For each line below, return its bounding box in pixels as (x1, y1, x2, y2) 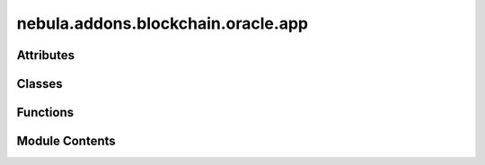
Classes (16, 76, 63, 91)
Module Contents (16, 134, 116, 149)
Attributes (16, 48, 75, 63)
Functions (16, 105, 75, 120)
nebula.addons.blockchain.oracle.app (16, 13, 309, 33)
